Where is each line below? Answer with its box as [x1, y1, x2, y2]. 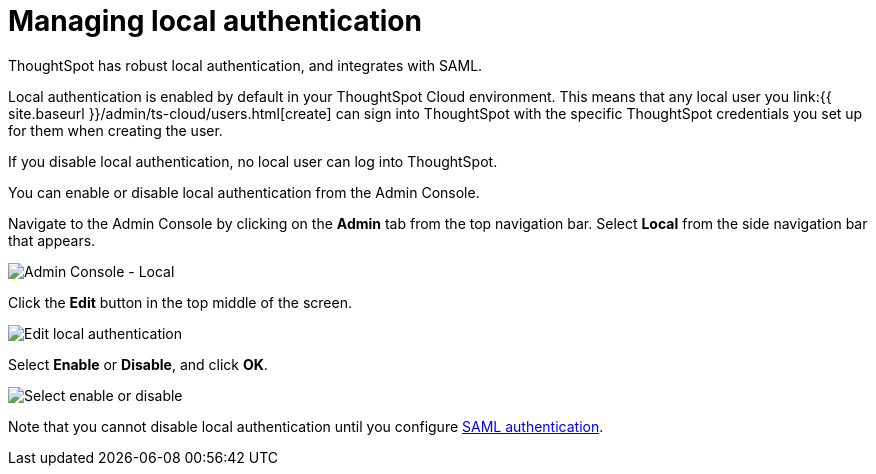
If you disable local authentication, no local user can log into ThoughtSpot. [8, 152, 498, 170]
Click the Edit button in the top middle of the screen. [8, 293, 352, 311]
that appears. [8, 231, 96, 249]
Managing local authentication [8, 4, 422, 38]
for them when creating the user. [8, 121, 223, 139]
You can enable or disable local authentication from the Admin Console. [8, 183, 480, 201]
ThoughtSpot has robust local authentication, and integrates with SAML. [8, 56, 483, 74]
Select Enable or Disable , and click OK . [8, 355, 268, 373]
